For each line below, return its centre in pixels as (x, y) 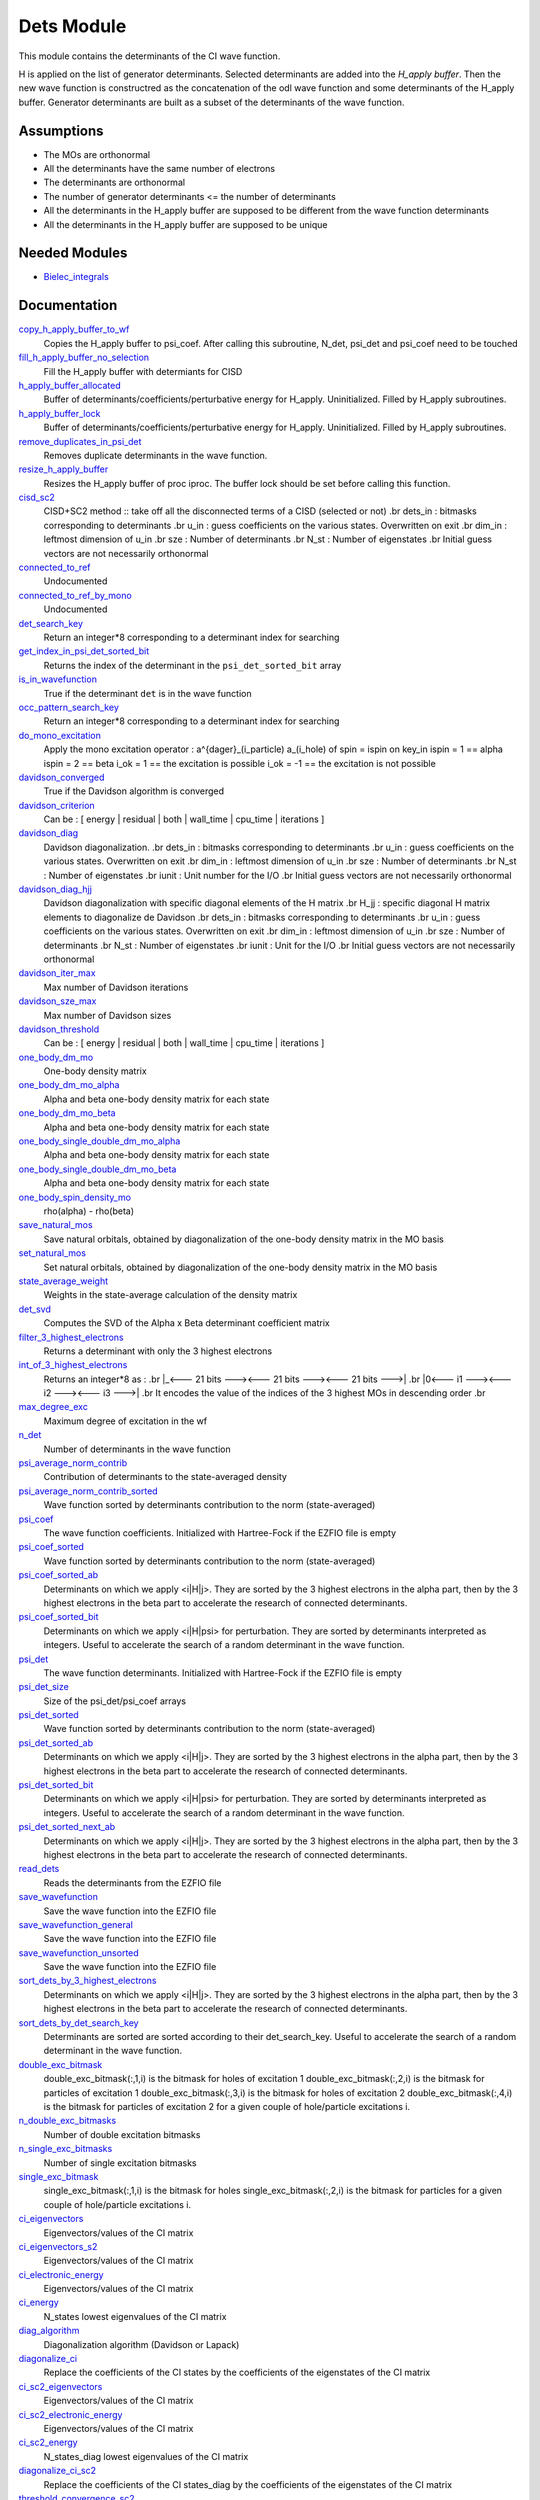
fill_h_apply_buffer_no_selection (84, 357)
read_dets (39, 1869)
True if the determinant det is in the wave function (147, 693)
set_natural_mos (52, 1253)
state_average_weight (63, 1281)
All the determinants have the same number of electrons (159, 169)
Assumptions (61, 130)
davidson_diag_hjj (55, 889)
